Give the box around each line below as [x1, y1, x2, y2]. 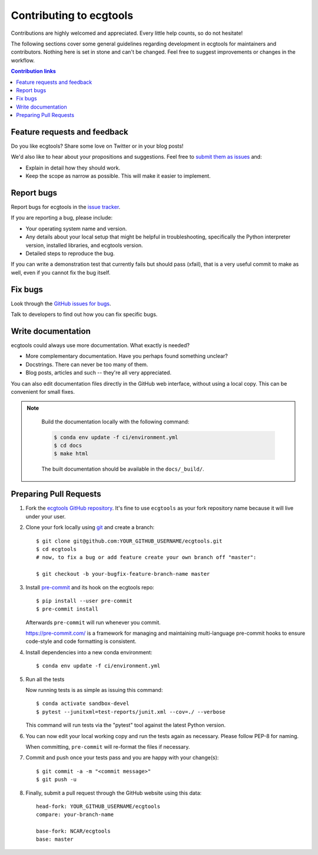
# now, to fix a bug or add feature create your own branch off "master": [36, 554, 257, 561]
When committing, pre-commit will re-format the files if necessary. [25, 743, 190, 750]
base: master [36, 836, 74, 843]
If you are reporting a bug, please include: [11, 214, 113, 221]
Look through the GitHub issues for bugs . [11, 300, 111, 307]
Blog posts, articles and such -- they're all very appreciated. [25, 369, 172, 376]
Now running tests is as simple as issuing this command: [25, 687, 163, 694]
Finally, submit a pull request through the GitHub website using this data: [25, 789, 202, 797]
